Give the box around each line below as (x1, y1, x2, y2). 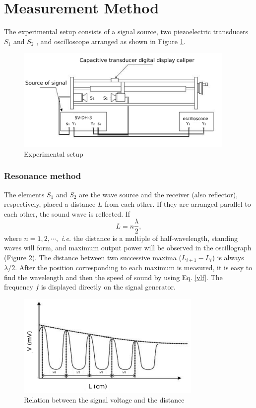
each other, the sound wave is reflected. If (4, 208, 130, 219)
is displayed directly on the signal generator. (41, 282, 176, 292)
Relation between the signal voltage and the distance (24, 394, 185, 405)
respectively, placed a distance (4, 199, 96, 209)
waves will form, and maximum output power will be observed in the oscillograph (4, 242, 252, 253)
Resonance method (4, 170, 81, 182)
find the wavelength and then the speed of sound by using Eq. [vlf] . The (4, 272, 223, 282)
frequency (4, 282, 33, 292)
